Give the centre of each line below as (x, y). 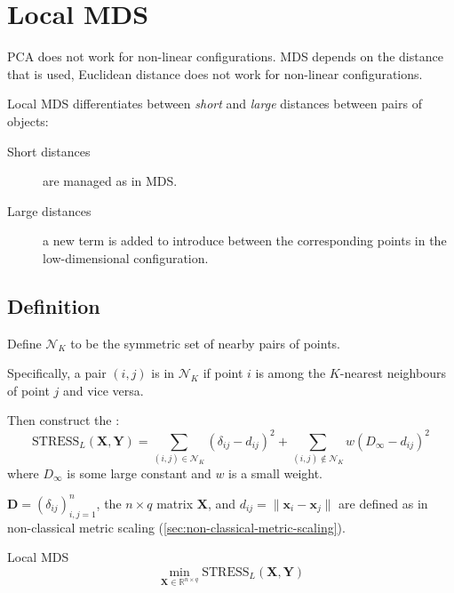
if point (223, 373)
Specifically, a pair (57, 373)
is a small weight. (276, 473)
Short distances (49, 151)
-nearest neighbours (393, 373)
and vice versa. (103, 390)
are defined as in (383, 503)
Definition (54, 305)
